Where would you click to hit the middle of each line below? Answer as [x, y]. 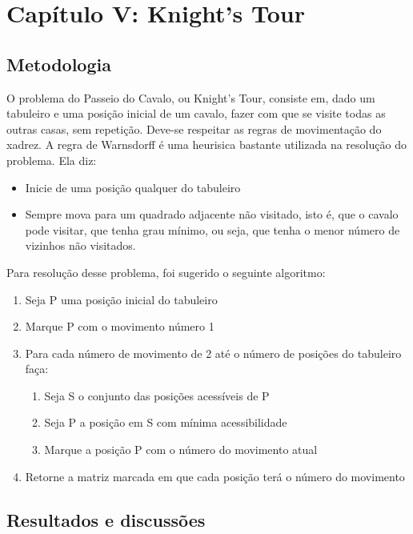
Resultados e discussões [106, 519]
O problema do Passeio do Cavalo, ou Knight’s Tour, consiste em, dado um [191, 97]
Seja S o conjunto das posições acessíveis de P [157, 395]
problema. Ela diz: [52, 160]
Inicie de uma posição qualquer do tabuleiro [133, 187]
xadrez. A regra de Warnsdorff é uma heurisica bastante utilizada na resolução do [206, 145]
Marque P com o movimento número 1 [120, 326]
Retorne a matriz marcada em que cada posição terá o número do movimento [215, 476]
